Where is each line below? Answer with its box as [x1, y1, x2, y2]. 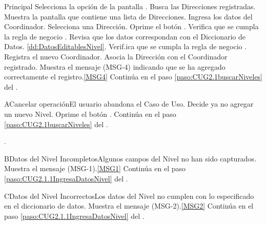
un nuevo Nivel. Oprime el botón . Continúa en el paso [4, 108, 176, 119]
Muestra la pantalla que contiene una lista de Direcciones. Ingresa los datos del [4, 11, 253, 22]
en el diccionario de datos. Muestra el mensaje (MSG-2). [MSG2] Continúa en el [4, 200, 254, 211]
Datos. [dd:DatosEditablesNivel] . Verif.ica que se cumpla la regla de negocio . [4, 41, 247, 52]
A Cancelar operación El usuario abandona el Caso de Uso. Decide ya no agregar [4, 98, 254, 109]
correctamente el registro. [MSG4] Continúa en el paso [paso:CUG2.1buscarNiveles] [4, 71, 263, 82]
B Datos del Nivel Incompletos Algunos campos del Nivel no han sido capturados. [4, 153, 257, 163]
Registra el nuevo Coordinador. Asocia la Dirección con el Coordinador [4, 51, 228, 62]
